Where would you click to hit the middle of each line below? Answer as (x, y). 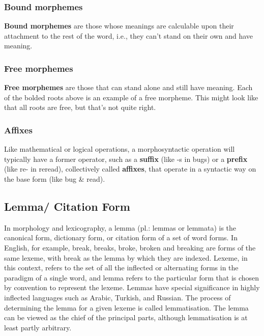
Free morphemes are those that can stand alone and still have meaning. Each (128, 87)
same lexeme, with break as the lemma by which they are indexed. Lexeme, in (126, 257)
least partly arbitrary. (38, 327)
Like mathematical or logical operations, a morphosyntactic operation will (120, 149)
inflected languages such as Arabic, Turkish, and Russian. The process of (118, 297)
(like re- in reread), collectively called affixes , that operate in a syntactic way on (130, 169)
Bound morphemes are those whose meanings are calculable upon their (119, 26)
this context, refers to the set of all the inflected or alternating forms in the (121, 268)
